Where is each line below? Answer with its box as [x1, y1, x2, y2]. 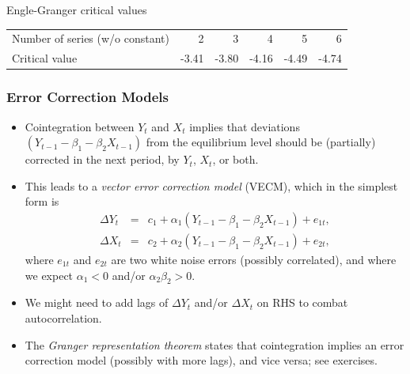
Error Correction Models [6, 87, 169, 107]
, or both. [212, 151, 259, 168]
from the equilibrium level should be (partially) [146, 134, 376, 150]
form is [25, 193, 59, 210]
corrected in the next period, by [25, 151, 180, 168]
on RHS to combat [256, 294, 348, 311]
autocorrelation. [25, 309, 102, 326]
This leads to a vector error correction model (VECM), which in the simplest [25, 177, 398, 194]
